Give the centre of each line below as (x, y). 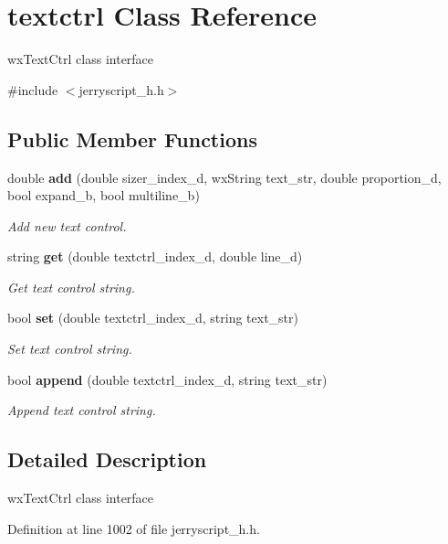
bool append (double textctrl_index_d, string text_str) (167, 379)
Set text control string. (70, 349)
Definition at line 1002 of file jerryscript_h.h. (134, 528)
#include (33, 89)
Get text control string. (71, 287)
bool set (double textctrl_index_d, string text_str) (153, 318)
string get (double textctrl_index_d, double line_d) (155, 256)
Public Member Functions (132, 139)
